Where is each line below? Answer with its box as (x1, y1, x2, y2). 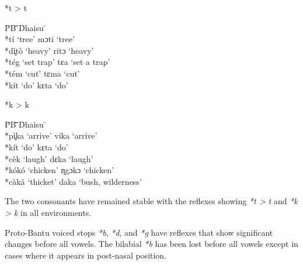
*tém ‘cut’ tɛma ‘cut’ (5, 67, 80, 79)
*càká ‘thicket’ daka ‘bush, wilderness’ (5, 175, 142, 187)
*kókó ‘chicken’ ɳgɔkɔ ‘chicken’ (5, 164, 114, 176)
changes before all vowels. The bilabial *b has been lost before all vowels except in (5, 238, 298, 250)
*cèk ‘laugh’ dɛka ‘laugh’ (5, 152, 93, 164)
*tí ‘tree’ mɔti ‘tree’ (5, 33, 75, 45)
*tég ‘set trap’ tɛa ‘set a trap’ (5, 56, 110, 68)
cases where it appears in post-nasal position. (5, 249, 167, 261)
